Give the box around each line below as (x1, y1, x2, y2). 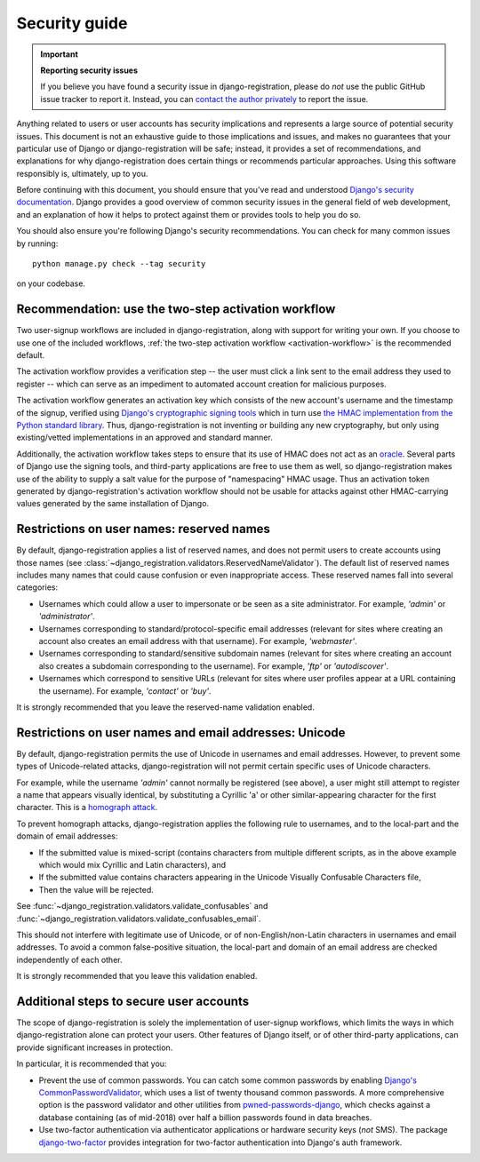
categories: (16, 582, 58, 593)
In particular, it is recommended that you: (16, 1058, 167, 1070)
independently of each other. (16, 954, 123, 965)
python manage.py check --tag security (32, 259, 206, 269)
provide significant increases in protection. (16, 1042, 173, 1053)
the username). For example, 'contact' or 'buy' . (38, 685, 212, 696)
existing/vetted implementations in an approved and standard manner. (16, 432, 273, 443)
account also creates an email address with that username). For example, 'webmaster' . (38, 636, 357, 647)
